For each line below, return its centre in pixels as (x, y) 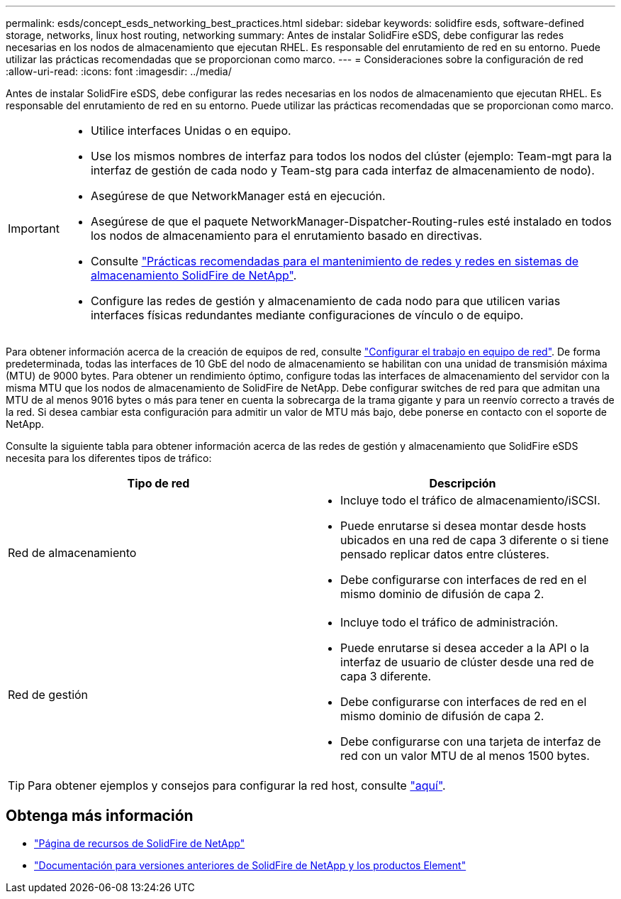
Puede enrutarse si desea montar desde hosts (463, 526)
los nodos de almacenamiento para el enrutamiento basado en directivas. (286, 236)
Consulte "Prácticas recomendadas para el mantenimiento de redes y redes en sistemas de (335, 261)
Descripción (463, 483)
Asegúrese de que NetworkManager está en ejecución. (238, 196)
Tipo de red (158, 483)
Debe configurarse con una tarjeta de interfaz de (471, 741)
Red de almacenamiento (72, 553)
